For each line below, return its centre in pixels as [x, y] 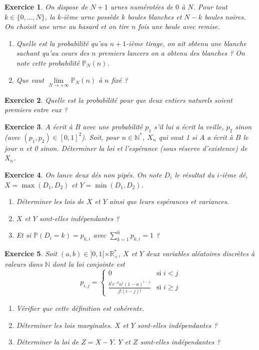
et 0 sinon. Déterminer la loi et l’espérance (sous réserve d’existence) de [137, 148]
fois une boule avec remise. [179, 26]
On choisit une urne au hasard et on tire [67, 26]
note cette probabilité [48, 62]
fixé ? [119, 79]
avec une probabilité [113, 126]
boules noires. [225, 16]
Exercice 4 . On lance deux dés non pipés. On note [83, 174]
